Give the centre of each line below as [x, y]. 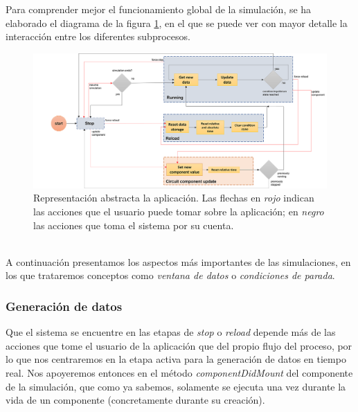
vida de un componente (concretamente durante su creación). [135, 400]
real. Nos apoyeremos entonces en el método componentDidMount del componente [179, 372]
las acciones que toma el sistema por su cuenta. [134, 225]
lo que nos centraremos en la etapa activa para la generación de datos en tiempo [176, 359]
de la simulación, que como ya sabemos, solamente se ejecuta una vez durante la [176, 386]
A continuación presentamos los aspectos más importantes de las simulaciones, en [178, 261]
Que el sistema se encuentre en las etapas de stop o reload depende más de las [171, 332]
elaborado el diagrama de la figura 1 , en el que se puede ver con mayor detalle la [177, 23]
